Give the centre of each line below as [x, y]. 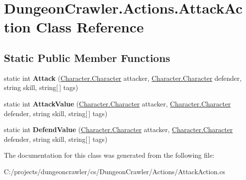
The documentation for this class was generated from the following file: [109, 155]
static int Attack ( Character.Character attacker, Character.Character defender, [123, 78]
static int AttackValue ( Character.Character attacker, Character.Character [117, 103]
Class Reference [90, 27]
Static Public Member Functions [87, 57]
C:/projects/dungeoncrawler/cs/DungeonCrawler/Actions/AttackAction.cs [115, 171]
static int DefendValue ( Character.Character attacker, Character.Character [118, 129]
